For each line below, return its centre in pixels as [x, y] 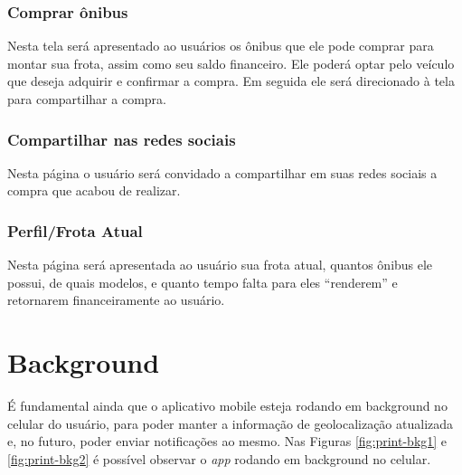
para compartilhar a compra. [87, 99]
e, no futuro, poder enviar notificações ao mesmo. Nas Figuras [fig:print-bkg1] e [227, 441]
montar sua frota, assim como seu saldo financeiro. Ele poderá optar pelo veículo [231, 63]
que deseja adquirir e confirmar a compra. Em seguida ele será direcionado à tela [231, 81]
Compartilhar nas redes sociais [122, 139]
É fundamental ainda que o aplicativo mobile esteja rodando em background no [227, 406]
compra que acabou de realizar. [94, 190]
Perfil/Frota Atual [75, 230]
